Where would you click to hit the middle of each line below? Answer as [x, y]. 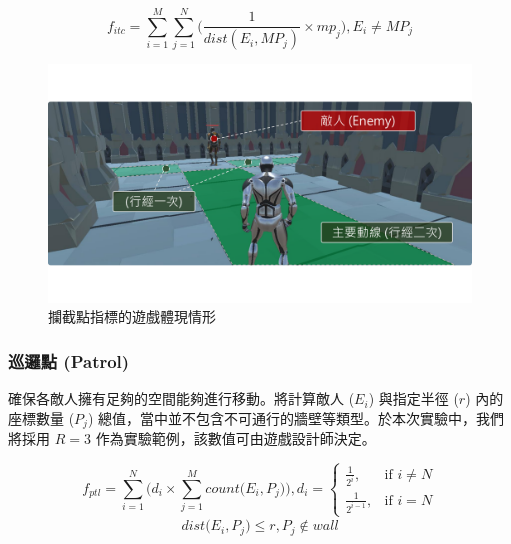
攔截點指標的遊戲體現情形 [132, 316]
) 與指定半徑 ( [413, 398]
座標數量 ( [41, 417]
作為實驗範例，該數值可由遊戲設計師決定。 [235, 438]
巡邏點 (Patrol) [69, 360]
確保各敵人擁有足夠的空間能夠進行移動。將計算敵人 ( [181, 398]
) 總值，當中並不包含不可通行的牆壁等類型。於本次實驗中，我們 [296, 417]
